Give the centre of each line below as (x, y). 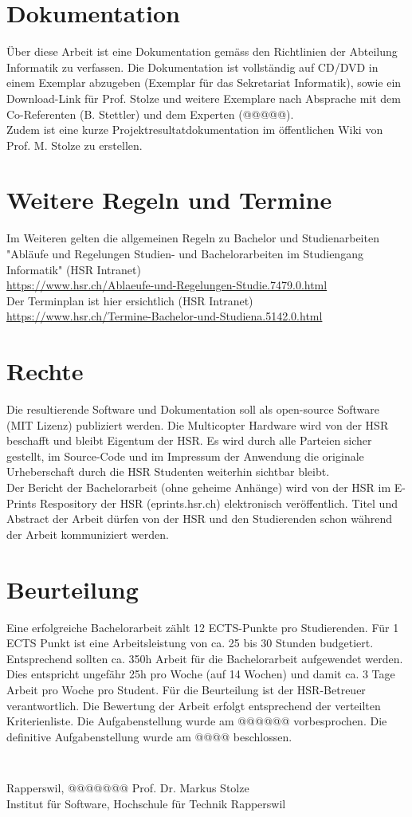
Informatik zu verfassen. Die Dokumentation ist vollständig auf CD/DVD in (192, 67)
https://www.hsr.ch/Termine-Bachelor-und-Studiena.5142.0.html (165, 316)
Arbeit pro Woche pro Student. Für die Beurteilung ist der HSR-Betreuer (186, 689)
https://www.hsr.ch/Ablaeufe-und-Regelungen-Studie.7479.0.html (167, 285)
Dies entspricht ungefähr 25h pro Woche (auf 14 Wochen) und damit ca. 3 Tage (201, 674)
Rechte (45, 371)
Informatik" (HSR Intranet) (74, 269)
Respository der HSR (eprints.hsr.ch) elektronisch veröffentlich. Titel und (218, 503)
